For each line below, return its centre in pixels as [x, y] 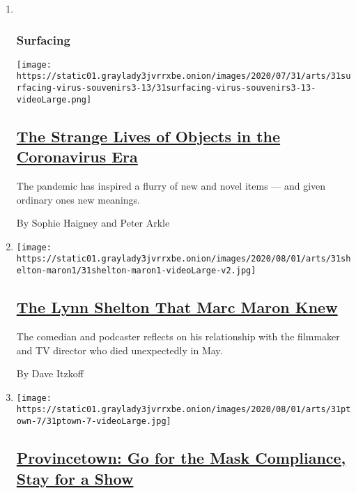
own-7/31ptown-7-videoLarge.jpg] [94, 422]
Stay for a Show [75, 478]
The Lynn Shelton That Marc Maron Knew [177, 307]
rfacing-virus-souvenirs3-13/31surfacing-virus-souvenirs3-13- [166, 88]
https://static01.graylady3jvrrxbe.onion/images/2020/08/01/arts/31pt [184, 410]
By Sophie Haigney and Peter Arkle [93, 223]
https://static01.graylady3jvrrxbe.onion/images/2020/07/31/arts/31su [184, 76]
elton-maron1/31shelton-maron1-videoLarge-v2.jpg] [136, 271]
